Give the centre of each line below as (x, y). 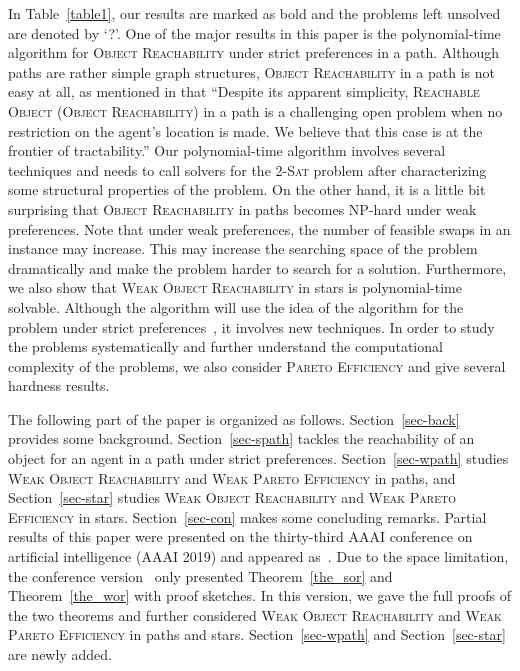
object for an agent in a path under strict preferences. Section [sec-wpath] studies (258, 458)
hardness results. (59, 385)
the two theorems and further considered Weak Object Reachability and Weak (255, 614)
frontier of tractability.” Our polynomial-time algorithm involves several (227, 150)
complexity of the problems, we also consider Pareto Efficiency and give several (257, 365)
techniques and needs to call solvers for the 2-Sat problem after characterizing (247, 169)
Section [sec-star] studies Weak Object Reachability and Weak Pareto (232, 497)
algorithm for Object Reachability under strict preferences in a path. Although (254, 52)
